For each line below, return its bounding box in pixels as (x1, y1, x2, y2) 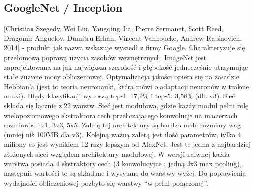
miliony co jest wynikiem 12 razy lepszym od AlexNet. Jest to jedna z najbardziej (4, 139, 251, 149)
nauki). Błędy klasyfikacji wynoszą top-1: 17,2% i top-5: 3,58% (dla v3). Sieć (4, 91, 235, 101)
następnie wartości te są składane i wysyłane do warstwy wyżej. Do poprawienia (4, 168, 246, 178)
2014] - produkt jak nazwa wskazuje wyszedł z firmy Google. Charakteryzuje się (4, 42, 245, 53)
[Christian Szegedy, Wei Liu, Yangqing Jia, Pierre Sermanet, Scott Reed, (4, 23, 223, 33)
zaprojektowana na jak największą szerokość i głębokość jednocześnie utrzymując (4, 62, 248, 72)
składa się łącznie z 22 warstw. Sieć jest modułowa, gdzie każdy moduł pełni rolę (4, 100, 249, 110)
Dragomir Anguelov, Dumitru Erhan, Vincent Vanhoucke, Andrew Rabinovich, (4, 32, 242, 43)
